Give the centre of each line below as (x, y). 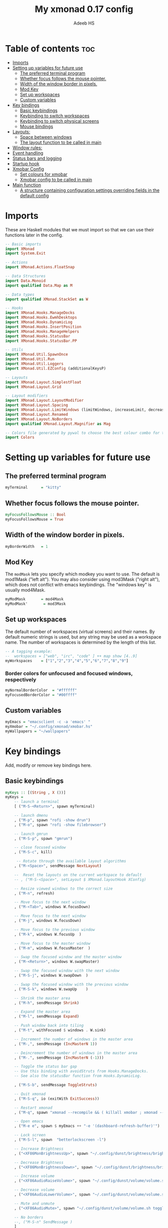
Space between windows (46, 137)
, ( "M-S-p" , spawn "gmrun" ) (43, 838)
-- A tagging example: (29, 651)
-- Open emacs (29, 1121)
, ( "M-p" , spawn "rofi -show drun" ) (52, 820)
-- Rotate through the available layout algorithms (71, 861)
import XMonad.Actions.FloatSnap (40, 267)
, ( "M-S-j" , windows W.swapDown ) (51, 976)
